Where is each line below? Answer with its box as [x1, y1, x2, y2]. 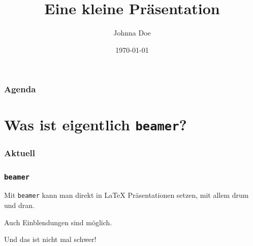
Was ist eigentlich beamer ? [4, 114, 187, 135]
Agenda [4, 83, 36, 95]
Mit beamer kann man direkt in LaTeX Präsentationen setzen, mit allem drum [4, 190, 249, 200]
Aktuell [4, 146, 35, 159]
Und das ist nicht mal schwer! [4, 234, 97, 244]
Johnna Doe [113, 27, 151, 38]
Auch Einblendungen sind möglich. [4, 217, 112, 227]
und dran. [4, 200, 35, 210]
